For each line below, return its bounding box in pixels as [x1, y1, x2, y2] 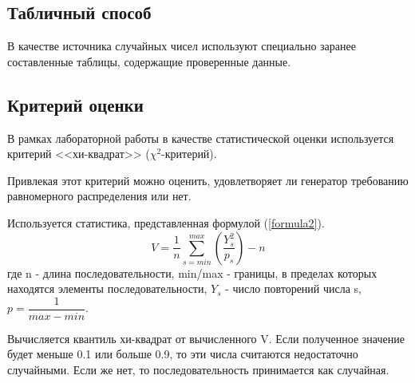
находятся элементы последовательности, [7, 280, 207, 297]
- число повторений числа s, [225, 280, 362, 297]
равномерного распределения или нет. [7, 188, 192, 204]
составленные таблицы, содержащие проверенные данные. [7, 53, 291, 69]
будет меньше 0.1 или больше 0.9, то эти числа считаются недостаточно [7, 345, 358, 362]
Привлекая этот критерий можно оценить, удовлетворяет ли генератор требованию [7, 172, 409, 188]
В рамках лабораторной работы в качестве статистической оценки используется [7, 129, 394, 146]
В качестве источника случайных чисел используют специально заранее [7, 38, 356, 54]
